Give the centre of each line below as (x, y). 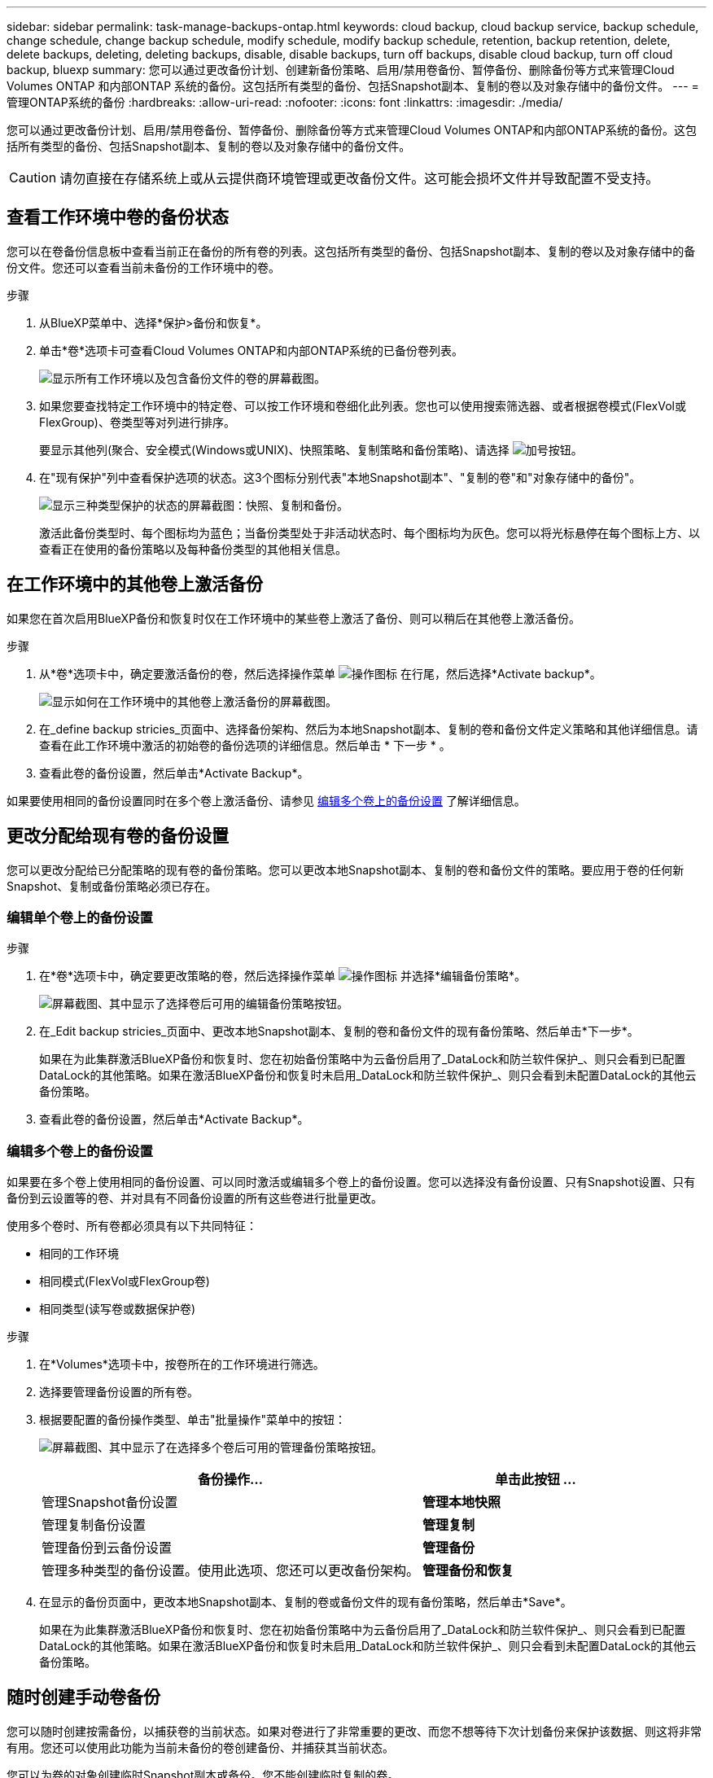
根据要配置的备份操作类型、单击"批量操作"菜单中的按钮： (193, 1420)
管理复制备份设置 (94, 1525)
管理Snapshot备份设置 (110, 1502)
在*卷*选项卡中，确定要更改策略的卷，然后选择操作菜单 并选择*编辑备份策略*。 (282, 976)
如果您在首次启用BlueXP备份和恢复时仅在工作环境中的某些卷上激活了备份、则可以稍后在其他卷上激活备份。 (294, 618)
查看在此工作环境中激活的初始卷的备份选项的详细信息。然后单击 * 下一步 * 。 (245, 745)
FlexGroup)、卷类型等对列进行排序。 (137, 422)
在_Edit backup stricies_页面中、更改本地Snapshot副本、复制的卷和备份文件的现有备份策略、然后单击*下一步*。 (339, 1031)
